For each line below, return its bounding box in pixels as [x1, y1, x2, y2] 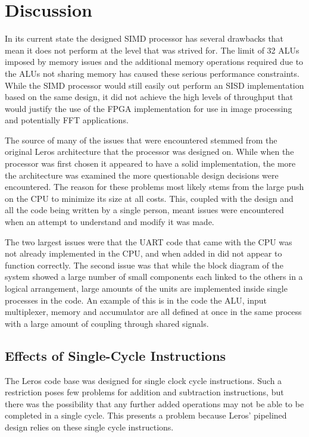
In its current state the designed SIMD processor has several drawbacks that [5, 32, 284, 45]
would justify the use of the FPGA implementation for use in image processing [5, 102, 292, 114]
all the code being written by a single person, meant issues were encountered [5, 204, 284, 216]
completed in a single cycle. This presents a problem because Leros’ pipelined [5, 409, 287, 422]
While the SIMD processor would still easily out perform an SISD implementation [5, 79, 304, 91]
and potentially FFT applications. [5, 114, 129, 126]
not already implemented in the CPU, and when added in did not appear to [5, 247, 282, 260]
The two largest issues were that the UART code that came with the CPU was [5, 235, 292, 248]
